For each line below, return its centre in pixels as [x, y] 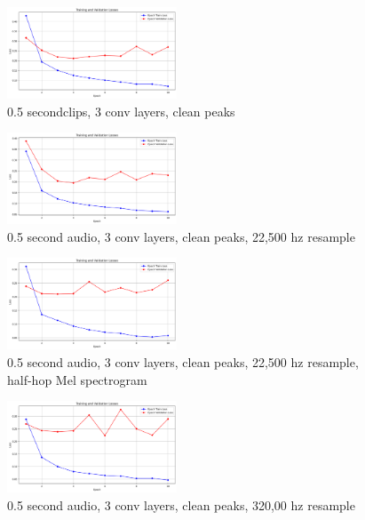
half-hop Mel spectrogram [77, 379]
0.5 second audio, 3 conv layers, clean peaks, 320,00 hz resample [181, 504]
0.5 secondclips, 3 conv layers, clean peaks [121, 111]
